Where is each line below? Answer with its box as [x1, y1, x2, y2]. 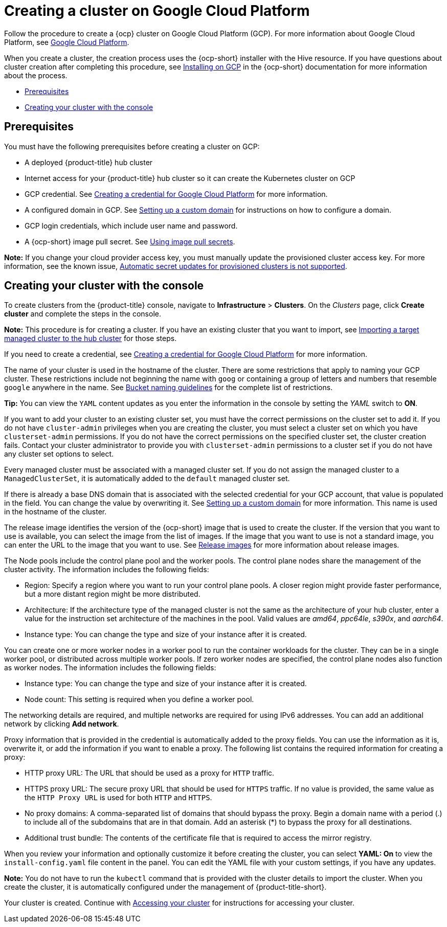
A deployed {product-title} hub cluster [25, 157, 153, 167]
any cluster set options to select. [4, 449, 114, 459]
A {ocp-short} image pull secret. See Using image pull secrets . [25, 237, 235, 246]
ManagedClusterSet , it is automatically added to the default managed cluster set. [4, 474, 290, 483]
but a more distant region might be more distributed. [25, 590, 200, 599]
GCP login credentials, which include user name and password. [25, 221, 238, 230]
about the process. [4, 71, 68, 80]
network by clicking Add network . [4, 719, 119, 729]
